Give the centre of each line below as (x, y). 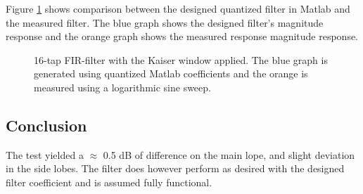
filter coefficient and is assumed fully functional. (109, 182)
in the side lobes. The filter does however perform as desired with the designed (175, 168)
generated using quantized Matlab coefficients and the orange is (171, 73)
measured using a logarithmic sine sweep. (122, 87)
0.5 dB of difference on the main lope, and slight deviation (229, 154)
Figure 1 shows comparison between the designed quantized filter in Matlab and (178, 8)
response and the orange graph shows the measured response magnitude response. (182, 36)
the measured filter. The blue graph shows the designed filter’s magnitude (165, 22)
